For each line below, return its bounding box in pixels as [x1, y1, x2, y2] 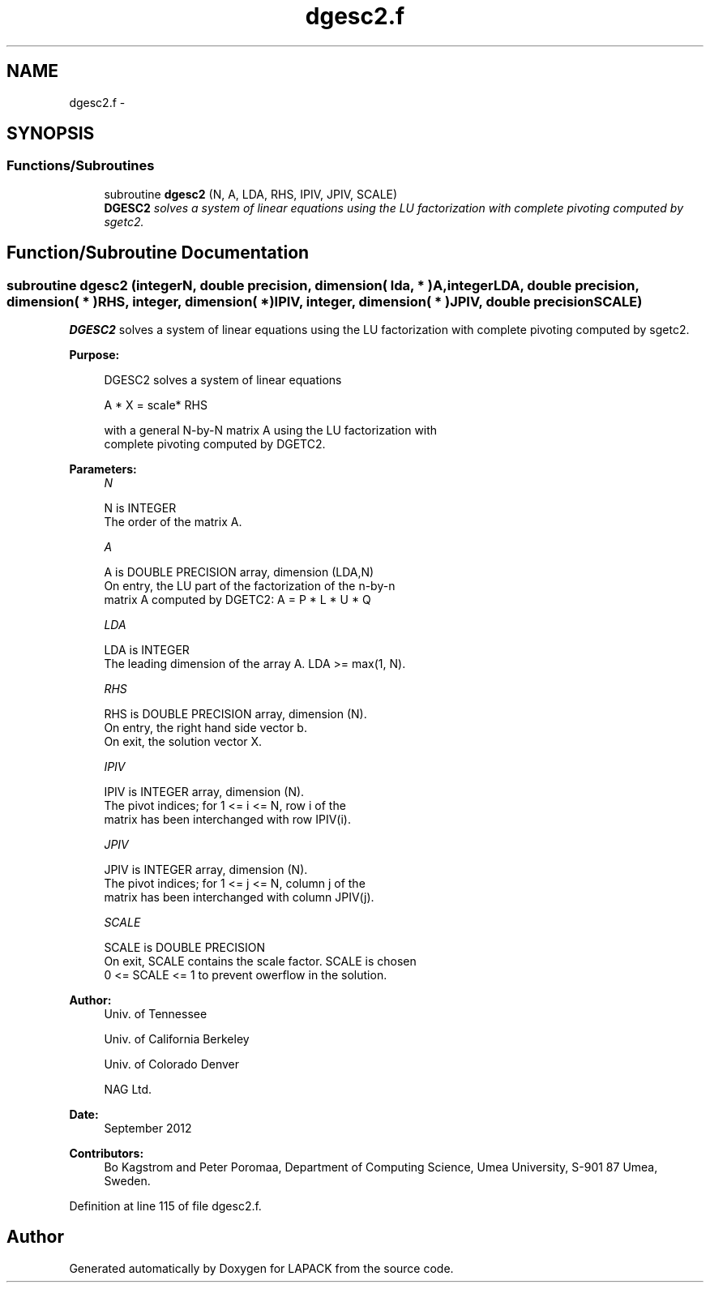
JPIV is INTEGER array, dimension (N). [104, 863, 308, 877]
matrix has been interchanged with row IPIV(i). [104, 812, 351, 827]
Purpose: [69, 348, 120, 362]
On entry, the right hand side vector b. [104, 721, 307, 735]
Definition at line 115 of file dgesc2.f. [69, 1199, 262, 1214]
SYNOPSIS [6, 123, 95, 144]
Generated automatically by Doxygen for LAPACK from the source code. [69, 1261, 454, 1275]
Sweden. [104, 1174, 151, 1188]
